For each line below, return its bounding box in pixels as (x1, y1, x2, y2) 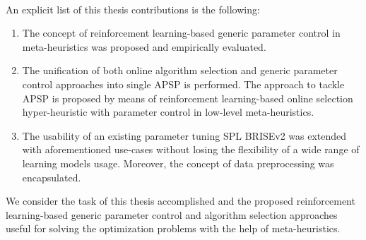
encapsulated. (22, 169, 81, 184)
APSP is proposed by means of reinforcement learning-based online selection (22, 90, 353, 105)
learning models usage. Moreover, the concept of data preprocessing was (22, 155, 334, 170)
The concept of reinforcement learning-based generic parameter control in (22, 25, 341, 40)
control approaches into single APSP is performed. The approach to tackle (22, 76, 345, 91)
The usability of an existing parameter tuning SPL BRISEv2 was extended (22, 128, 347, 143)
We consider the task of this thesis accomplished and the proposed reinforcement (6, 193, 355, 208)
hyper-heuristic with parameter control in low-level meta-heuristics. (22, 104, 314, 119)
